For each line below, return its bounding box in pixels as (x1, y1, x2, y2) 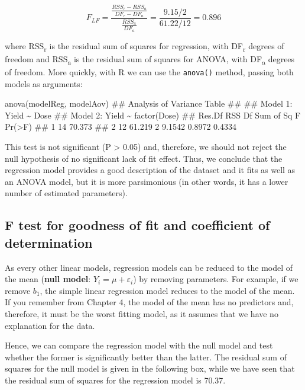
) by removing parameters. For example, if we (133, 273, 298, 285)
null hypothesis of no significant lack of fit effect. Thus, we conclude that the (5, 152, 283, 164)
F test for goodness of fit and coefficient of (5, 216, 270, 234)
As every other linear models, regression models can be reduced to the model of (5, 261, 293, 273)
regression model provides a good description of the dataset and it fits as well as (5, 164, 296, 176)
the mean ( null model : (5, 273, 91, 285)
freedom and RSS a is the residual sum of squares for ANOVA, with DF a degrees (5, 52, 295, 66)
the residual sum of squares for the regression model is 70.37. (5, 373, 226, 386)
